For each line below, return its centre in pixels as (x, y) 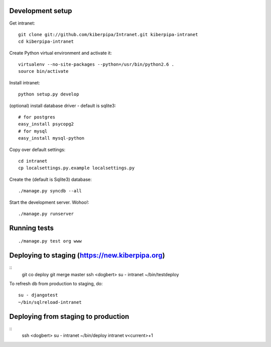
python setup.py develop (49, 94)
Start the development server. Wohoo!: (49, 202)
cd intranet (33, 161)
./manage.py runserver (46, 214)
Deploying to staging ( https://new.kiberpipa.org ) (87, 255)
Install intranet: (25, 82)
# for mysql (33, 131)
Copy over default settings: (37, 149)
